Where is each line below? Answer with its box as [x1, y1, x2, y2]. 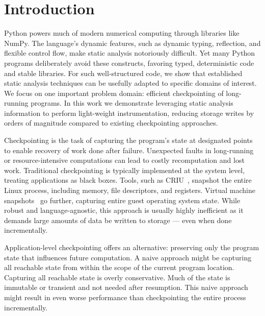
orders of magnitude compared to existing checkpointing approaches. [4, 117, 218, 128]
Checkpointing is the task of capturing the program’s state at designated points [4, 135, 253, 145]
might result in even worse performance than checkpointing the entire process [4, 291, 246, 302]
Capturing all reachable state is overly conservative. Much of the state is [4, 272, 230, 282]
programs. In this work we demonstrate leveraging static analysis [31, 98, 233, 108]
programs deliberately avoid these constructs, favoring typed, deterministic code [4, 57, 254, 68]
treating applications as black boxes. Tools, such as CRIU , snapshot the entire [4, 175, 252, 185]
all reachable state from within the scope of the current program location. [4, 262, 234, 273]
